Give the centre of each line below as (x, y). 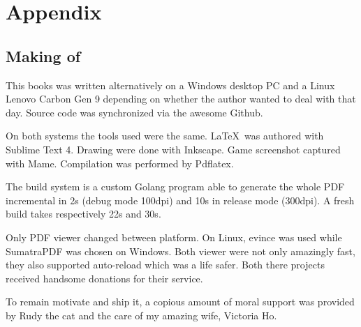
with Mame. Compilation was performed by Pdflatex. (120, 163)
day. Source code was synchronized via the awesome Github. (134, 112)
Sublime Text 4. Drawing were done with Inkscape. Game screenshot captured (173, 149)
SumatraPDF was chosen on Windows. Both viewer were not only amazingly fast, (180, 251)
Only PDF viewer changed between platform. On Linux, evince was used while (174, 237)
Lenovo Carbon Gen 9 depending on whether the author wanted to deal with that (181, 99)
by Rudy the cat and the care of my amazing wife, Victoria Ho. (141, 315)
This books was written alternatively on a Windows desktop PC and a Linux (170, 85)
